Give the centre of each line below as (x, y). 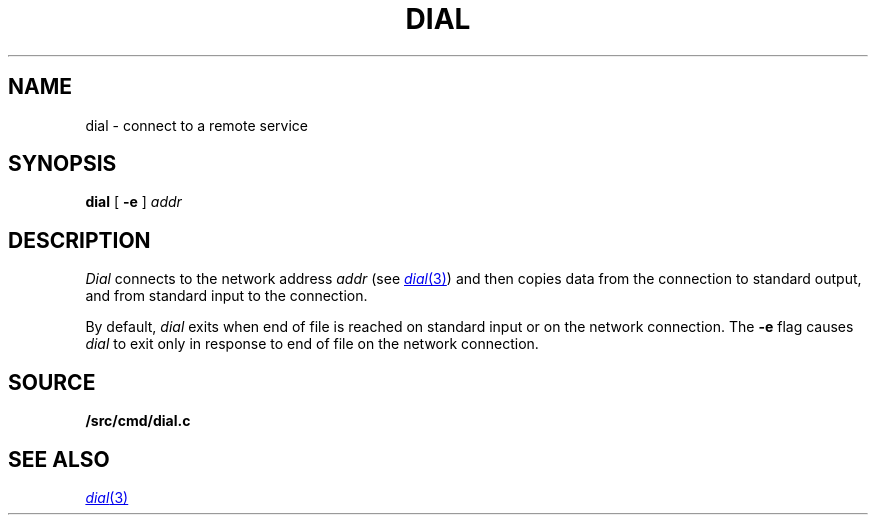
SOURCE (52, 382)
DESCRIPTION (79, 240)
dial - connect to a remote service (196, 125)
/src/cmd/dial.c (138, 421)
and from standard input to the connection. (226, 296)
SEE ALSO (59, 459)
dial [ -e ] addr (133, 202)
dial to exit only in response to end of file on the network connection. (312, 344)
